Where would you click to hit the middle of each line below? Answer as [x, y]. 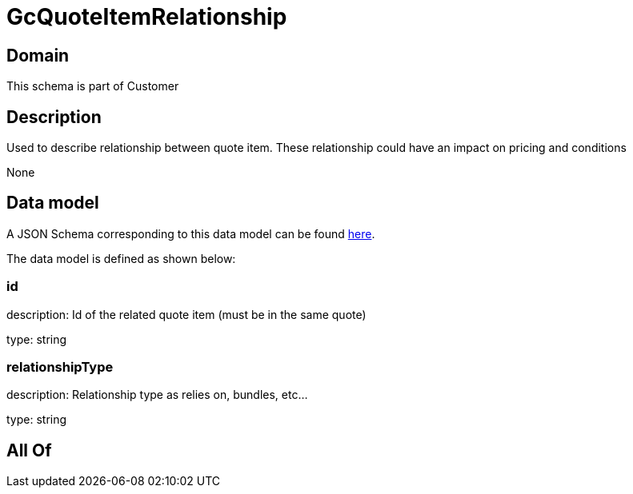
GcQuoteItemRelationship [147, 17]
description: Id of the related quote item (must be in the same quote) [186, 314]
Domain [38, 55]
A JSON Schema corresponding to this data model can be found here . [191, 233]
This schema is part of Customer [93, 86]
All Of [29, 450]
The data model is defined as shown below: [121, 258]
